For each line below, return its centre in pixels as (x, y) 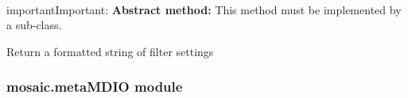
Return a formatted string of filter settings (110, 51)
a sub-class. (34, 25)
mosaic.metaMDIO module (95, 87)
